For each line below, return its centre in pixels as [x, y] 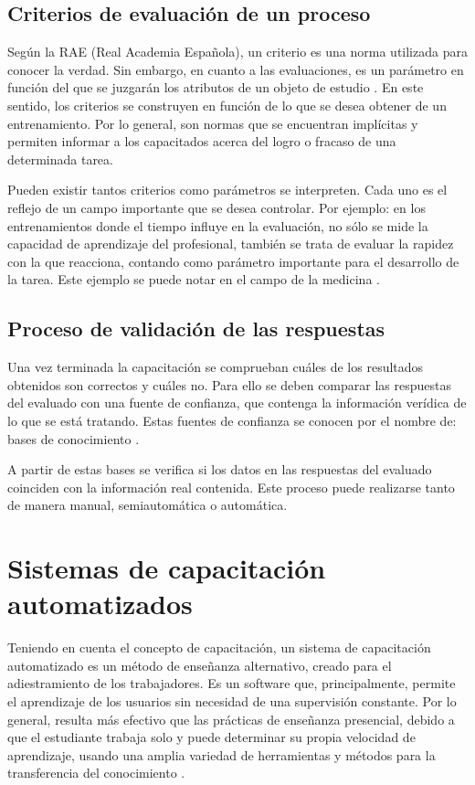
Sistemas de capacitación [167, 568]
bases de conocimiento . [74, 438]
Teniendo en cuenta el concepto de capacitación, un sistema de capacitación [219, 647]
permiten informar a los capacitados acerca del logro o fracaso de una [202, 141]
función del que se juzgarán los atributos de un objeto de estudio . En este [216, 87]
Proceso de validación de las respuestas [196, 329]
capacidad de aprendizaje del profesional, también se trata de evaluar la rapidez [231, 244]
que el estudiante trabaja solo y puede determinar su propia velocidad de [211, 737]
